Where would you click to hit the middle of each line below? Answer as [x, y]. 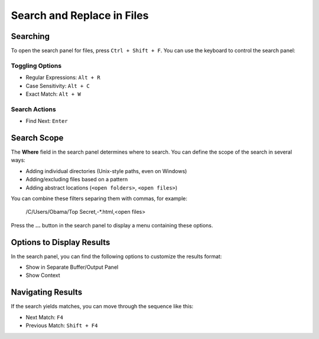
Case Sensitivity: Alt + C [58, 86]
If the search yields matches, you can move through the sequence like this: [102, 307]
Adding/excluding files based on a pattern [77, 180]
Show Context [43, 275]
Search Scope [37, 138]
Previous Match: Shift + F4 [62, 325]
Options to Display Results [61, 242]
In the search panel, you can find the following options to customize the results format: [116, 256]
